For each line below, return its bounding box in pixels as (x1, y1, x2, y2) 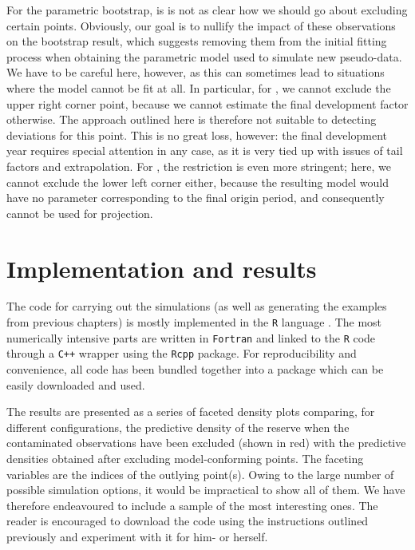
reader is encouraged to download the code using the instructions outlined (6, 512, 369, 529)
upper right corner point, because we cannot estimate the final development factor (6, 95, 409, 112)
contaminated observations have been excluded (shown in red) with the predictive (6, 434, 406, 451)
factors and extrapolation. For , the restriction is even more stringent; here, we (6, 157, 391, 174)
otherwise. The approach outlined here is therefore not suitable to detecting (6, 111, 377, 128)
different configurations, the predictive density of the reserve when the (6, 418, 350, 435)
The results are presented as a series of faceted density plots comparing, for (6, 403, 375, 420)
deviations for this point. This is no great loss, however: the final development (6, 126, 387, 143)
